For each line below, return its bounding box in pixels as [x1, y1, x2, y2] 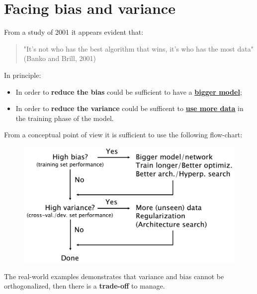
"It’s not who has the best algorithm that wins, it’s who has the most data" [23, 43, 254, 54]
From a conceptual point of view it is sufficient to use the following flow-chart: [4, 129, 243, 140]
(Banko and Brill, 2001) [23, 53, 96, 63]
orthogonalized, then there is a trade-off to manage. [4, 281, 165, 291]
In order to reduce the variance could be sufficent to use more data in [15, 103, 244, 114]
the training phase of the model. [15, 113, 114, 123]
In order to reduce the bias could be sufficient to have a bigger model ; [15, 86, 242, 97]
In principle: [4, 69, 41, 80]
